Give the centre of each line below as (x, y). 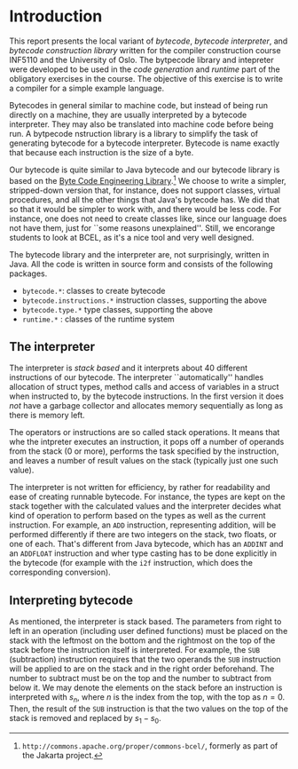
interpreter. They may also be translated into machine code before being (141, 124)
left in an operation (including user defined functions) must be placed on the (149, 631)
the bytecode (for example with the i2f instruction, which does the (131, 563)
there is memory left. (47, 416)
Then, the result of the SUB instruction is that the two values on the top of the (149, 709)
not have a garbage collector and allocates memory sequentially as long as (146, 406)
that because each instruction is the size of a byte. (102, 152)
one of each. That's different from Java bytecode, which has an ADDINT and (146, 544)
